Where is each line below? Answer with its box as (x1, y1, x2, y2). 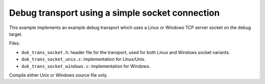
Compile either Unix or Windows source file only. (9, 72, 108, 78)
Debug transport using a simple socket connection (9, 7, 220, 18)
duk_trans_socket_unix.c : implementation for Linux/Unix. (21, 56, 146, 62)
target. (9, 31, 23, 37)
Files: (9, 40, 20, 46)
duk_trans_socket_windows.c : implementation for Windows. (21, 63, 151, 69)
